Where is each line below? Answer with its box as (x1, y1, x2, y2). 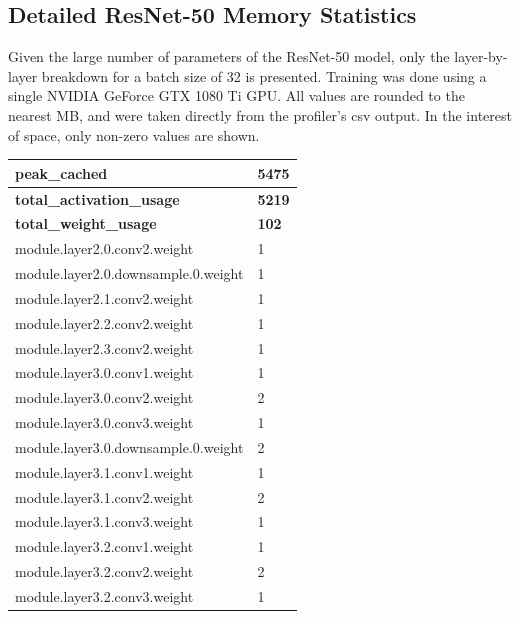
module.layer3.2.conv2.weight (15, 561, 194, 582)
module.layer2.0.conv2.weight (15, 238, 194, 259)
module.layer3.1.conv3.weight (15, 511, 194, 532)
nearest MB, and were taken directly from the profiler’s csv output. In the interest (8, 104, 512, 125)
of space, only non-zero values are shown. (8, 124, 260, 145)
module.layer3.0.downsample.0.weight (15, 436, 244, 457)
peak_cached (15, 162, 108, 183)
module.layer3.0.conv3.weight (15, 412, 194, 433)
